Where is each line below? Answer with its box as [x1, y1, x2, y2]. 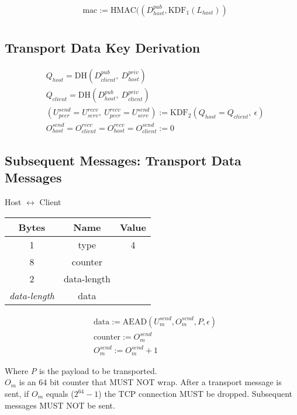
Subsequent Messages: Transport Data [5, 151, 241, 170]
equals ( [46, 388, 74, 399]
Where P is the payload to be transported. [5, 364, 157, 376]
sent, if [5, 388, 29, 399]
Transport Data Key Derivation [5, 39, 201, 57]
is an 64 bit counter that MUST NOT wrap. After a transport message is [19, 376, 282, 388]
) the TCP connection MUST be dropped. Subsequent [98, 388, 293, 399]
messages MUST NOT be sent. [5, 399, 115, 411]
